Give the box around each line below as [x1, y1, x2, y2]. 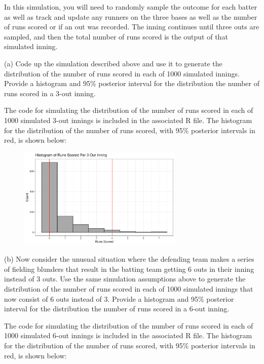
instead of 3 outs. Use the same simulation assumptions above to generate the [4, 273, 246, 284]
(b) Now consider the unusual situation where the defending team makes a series [4, 254, 254, 264]
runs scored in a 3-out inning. [4, 88, 96, 98]
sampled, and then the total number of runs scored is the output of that [4, 31, 228, 42]
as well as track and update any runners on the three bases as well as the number [4, 11, 257, 22]
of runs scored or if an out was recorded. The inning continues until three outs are [4, 21, 259, 32]
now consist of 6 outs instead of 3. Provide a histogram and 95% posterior [4, 293, 234, 304]
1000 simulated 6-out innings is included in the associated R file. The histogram [4, 330, 252, 341]
